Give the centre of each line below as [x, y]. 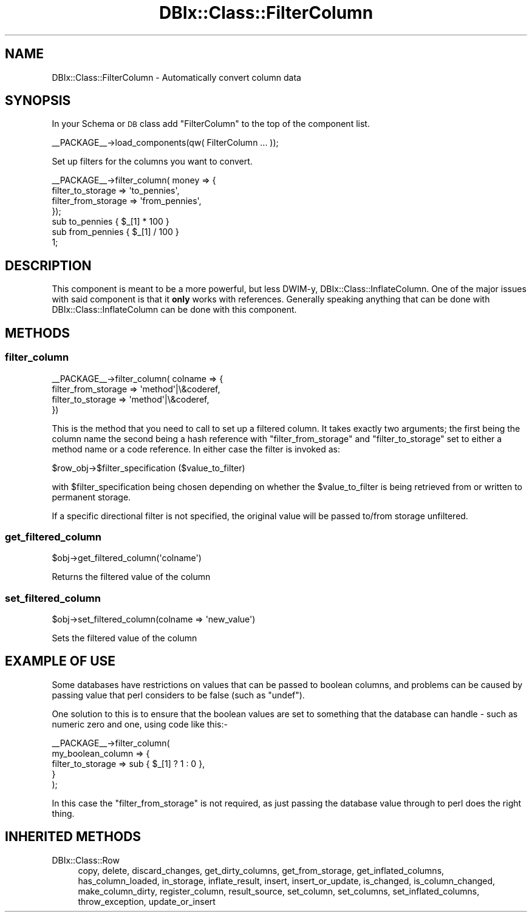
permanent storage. [91, 497]
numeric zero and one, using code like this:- [140, 724]
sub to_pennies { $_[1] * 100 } [111, 222]
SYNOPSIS [38, 101]
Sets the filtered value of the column [124, 638]
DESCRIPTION [48, 265]
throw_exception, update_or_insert [147, 901]
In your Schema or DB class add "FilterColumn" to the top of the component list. [211, 124]
